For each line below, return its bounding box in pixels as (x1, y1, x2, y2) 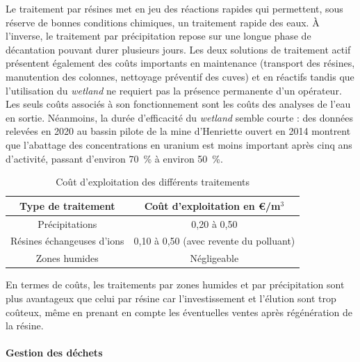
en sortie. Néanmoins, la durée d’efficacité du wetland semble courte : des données (6, 110, 354, 124)
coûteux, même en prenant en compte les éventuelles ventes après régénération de (6, 304, 352, 319)
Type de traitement (19, 198, 115, 213)
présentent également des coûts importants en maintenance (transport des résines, (6, 56, 355, 70)
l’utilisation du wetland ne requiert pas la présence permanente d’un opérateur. (6, 83, 342, 97)
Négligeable (190, 251, 239, 265)
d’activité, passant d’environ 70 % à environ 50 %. (6, 151, 223, 165)
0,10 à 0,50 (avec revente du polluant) (133, 233, 295, 248)
